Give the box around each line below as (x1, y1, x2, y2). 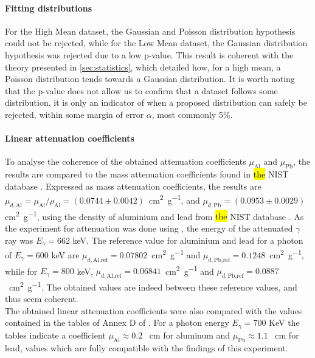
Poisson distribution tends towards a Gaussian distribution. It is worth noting (5, 72, 295, 85)
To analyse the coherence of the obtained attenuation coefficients (5, 155, 246, 168)
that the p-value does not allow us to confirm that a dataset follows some (5, 84, 278, 97)
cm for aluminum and (149, 328, 230, 341)
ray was (5, 233, 33, 246)
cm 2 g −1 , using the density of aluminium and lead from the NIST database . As (5, 208, 304, 222)
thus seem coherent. (5, 292, 78, 305)
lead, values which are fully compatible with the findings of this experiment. (5, 341, 288, 354)
